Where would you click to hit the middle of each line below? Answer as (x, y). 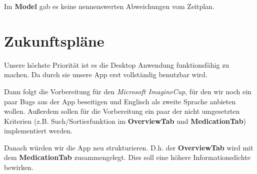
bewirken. (19, 167)
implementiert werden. (38, 131)
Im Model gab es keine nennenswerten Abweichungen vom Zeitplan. (109, 6)
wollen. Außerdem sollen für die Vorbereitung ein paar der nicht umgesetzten (122, 111)
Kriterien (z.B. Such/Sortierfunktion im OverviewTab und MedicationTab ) (125, 121)
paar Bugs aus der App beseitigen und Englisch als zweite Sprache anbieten (120, 101)
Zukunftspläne (54, 40)
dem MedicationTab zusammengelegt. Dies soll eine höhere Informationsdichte (127, 157)
